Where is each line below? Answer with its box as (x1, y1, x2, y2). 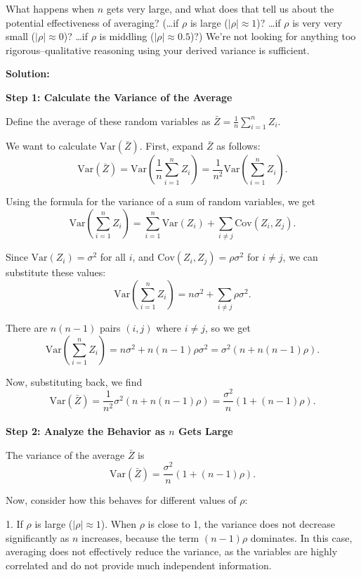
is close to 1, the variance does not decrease (147, 517, 335, 531)
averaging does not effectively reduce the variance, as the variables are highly (6, 544, 338, 559)
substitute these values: (6, 265, 106, 280)
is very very (292, 15, 343, 30)
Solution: (6, 66, 50, 81)
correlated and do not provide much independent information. (6, 557, 272, 572)
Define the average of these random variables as (6, 113, 211, 128)
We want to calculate (6, 138, 97, 153)
